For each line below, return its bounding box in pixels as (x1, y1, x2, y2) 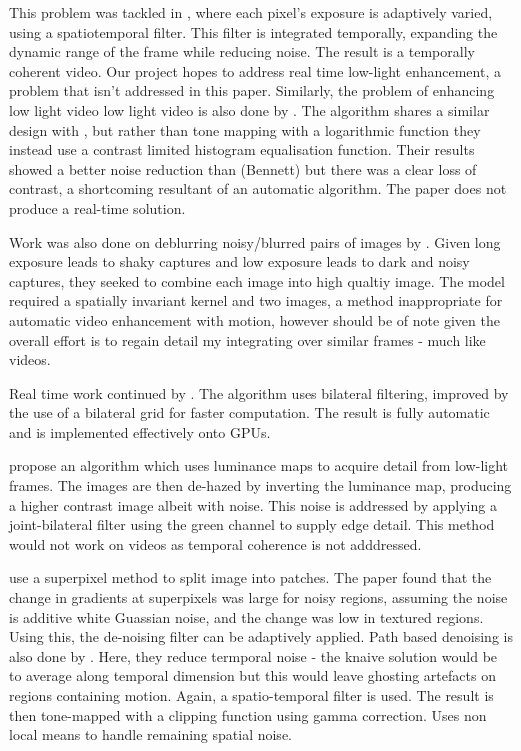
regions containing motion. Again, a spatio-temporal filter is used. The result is (9, 685, 494, 705)
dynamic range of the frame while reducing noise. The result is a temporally (9, 41, 475, 62)
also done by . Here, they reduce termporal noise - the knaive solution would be (9, 645, 498, 666)
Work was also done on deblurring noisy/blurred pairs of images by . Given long (9, 231, 501, 252)
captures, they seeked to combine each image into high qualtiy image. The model (9, 270, 505, 291)
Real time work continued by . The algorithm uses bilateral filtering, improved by (9, 382, 509, 403)
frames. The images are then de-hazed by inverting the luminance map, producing (9, 475, 512, 496)
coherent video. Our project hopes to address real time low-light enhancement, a (9, 60, 501, 81)
